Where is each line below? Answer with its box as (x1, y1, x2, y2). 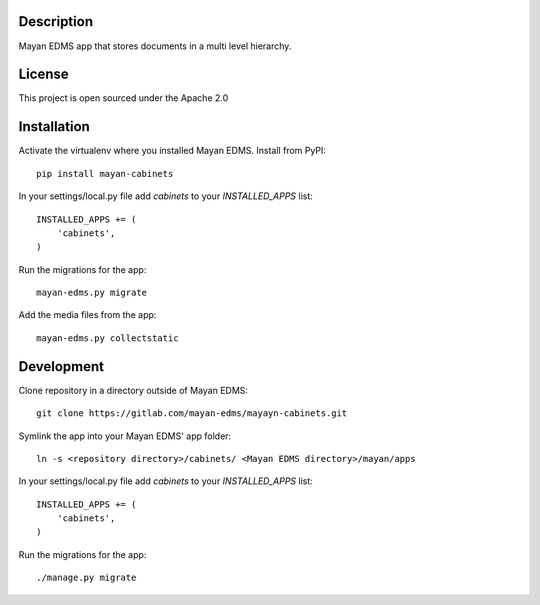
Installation (18, 118, 90, 135)
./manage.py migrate (36, 572, 137, 584)
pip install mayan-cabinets (36, 168, 174, 179)
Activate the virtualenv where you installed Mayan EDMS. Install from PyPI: (18, 145, 327, 157)
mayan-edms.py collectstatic (36, 332, 179, 344)
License (18, 66, 69, 83)
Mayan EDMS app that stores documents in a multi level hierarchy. (18, 40, 292, 52)
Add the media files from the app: (18, 309, 157, 321)
